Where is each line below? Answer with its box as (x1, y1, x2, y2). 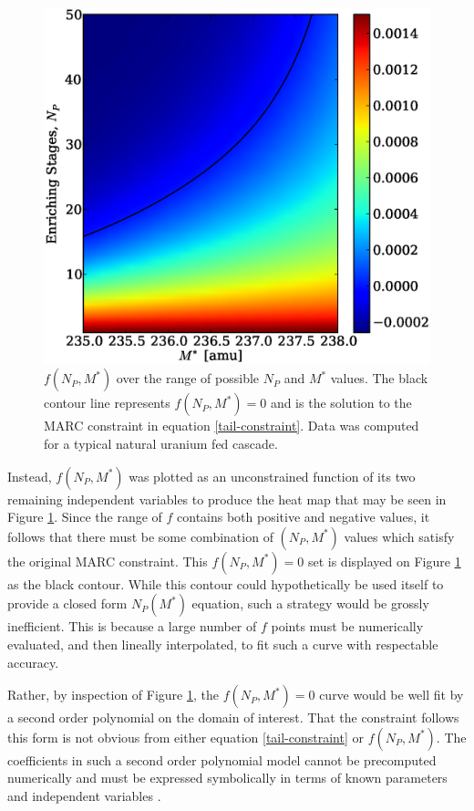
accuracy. (7, 652, 59, 671)
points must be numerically (271, 617, 424, 636)
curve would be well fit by (319, 685, 464, 704)
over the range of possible (116, 369, 260, 388)
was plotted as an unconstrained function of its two (129, 466, 416, 485)
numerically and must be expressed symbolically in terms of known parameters (7, 768, 448, 787)
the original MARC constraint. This (7, 551, 208, 570)
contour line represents (44, 393, 170, 412)
